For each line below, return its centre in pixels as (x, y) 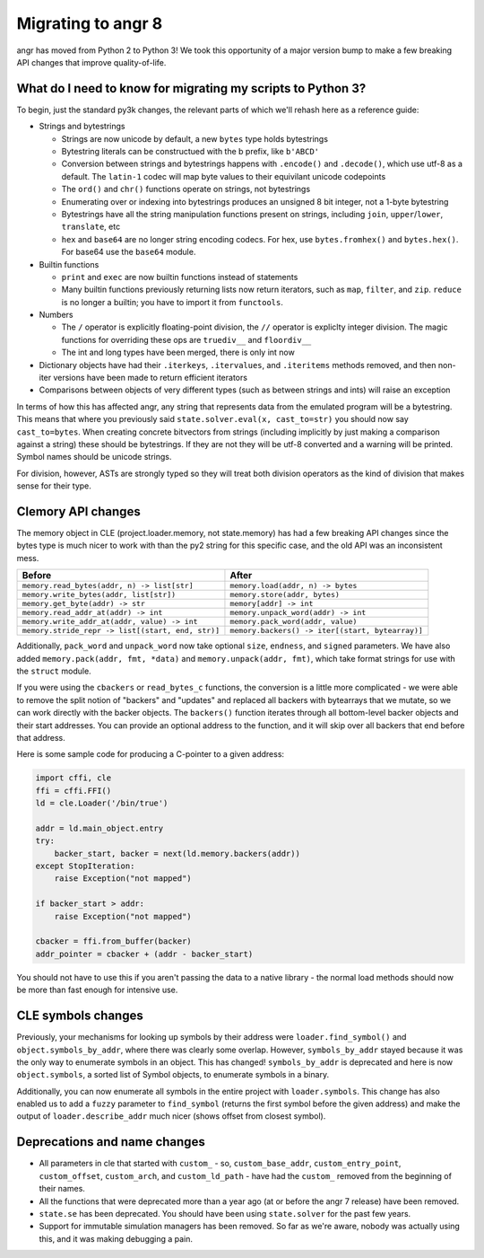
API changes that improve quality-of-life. (91, 62)
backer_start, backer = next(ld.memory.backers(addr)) (177, 853)
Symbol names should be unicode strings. (94, 457)
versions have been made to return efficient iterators (151, 378)
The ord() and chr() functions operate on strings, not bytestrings (186, 189)
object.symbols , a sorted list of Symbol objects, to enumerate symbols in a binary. (173, 1075)
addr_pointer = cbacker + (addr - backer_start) (144, 954)
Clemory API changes (78, 511)
